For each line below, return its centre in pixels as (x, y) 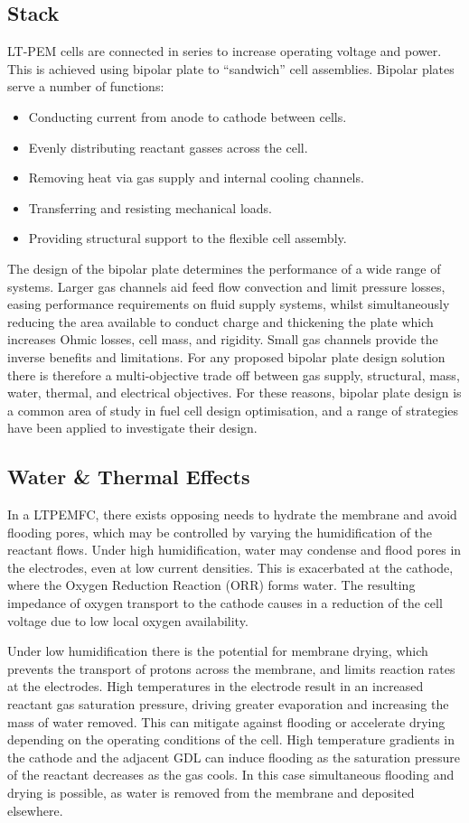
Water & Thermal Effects (129, 477)
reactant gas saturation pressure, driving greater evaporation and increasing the (228, 704)
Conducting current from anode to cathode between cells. (188, 116)
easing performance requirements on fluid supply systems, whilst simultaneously (229, 304)
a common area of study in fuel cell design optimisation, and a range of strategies (233, 410)
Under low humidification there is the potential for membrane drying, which (218, 651)
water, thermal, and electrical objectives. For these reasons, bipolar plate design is (234, 393)
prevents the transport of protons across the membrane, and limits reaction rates (231, 668)
